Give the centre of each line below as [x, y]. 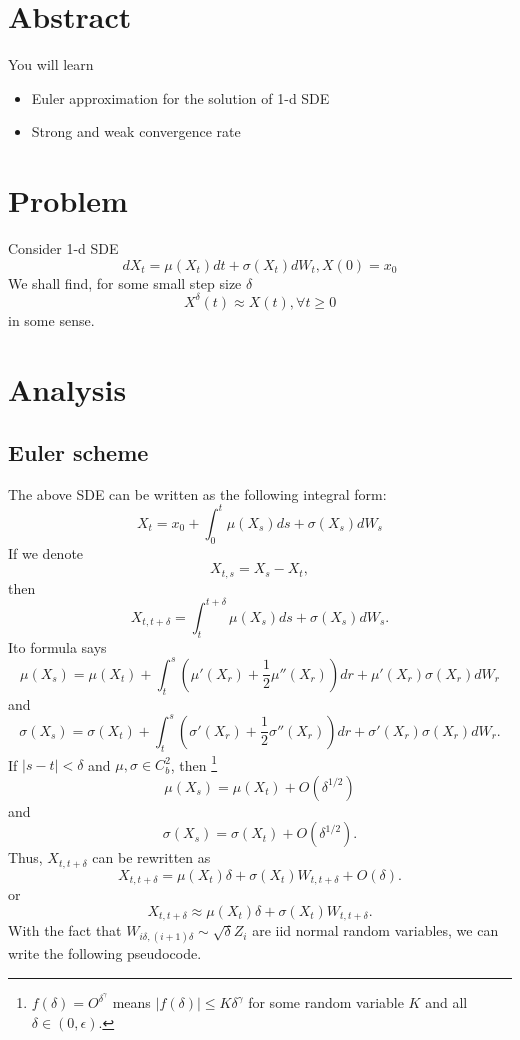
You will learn [51, 64]
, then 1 [194, 763]
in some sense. [51, 319]
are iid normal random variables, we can [375, 930]
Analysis [67, 388]
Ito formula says [57, 646]
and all [446, 1002]
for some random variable [326, 1002]
